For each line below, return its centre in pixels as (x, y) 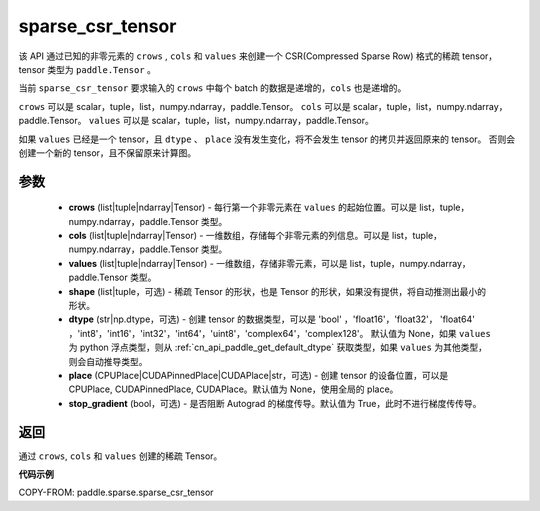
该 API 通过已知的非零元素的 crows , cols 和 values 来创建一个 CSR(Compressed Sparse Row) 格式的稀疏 (239, 56)
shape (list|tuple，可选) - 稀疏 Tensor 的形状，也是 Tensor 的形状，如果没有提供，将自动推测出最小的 (277, 291)
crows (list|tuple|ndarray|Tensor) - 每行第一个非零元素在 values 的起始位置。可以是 (243, 207)
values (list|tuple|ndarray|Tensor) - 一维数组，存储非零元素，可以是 (208, 263)
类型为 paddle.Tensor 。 (101, 69)
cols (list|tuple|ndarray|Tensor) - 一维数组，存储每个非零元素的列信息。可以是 (229, 236)
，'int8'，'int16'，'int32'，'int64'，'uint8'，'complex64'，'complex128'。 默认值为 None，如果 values (280, 333)
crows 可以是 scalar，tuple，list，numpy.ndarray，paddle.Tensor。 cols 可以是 (184, 106)
